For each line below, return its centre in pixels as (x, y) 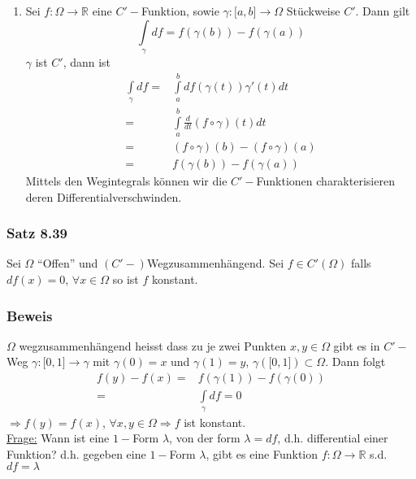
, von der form (205, 438)
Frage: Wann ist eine (58, 438)
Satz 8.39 (37, 233)
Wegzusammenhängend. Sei (215, 263)
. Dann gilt (383, 11)
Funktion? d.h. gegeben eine (76, 453)
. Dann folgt (355, 361)
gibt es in (357, 345)
